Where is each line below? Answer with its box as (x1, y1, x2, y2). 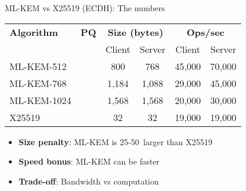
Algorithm (9, 25, 58, 39)
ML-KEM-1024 (9, 93, 72, 107)
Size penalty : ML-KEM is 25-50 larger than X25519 (18, 135, 213, 148)
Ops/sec (186, 25, 225, 39)
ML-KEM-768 (9, 76, 67, 90)
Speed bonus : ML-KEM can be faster (18, 155, 160, 167)
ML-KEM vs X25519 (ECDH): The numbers (5, 2, 165, 14)
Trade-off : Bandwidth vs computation (18, 175, 159, 187)
